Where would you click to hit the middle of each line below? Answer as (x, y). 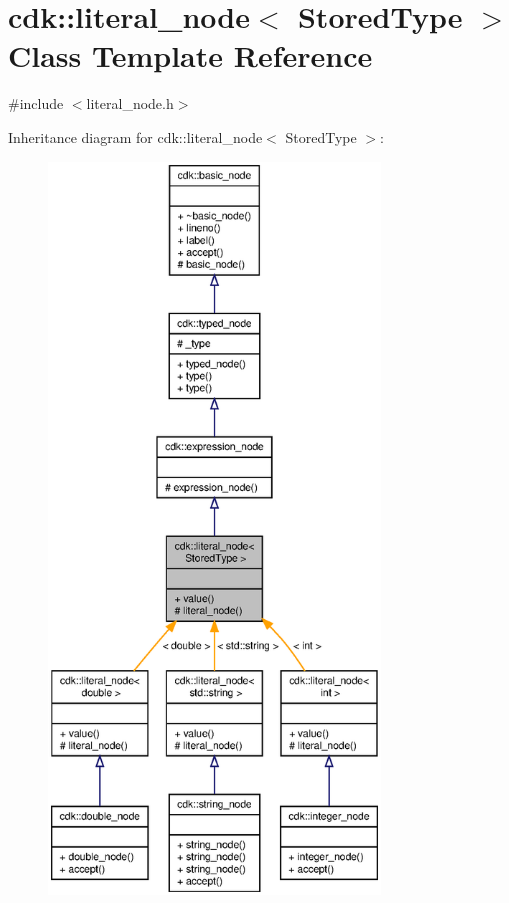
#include (36, 103)
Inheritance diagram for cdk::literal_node (135, 136)
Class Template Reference (190, 55)
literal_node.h (130, 103)
